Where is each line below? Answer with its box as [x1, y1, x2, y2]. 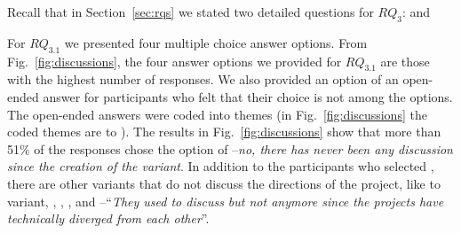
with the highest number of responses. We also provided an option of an [7, 70, 399, 89]
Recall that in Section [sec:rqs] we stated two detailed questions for [7, 3, 374, 20]
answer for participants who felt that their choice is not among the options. [43, 87, 453, 105]
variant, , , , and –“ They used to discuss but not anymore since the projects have [7, 191, 444, 210]
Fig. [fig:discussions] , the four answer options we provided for [7, 51, 342, 70]
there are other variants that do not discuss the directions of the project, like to [7, 174, 441, 192]
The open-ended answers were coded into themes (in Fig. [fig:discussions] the [7, 105, 427, 123]
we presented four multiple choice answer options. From [64, 33, 368, 51]
